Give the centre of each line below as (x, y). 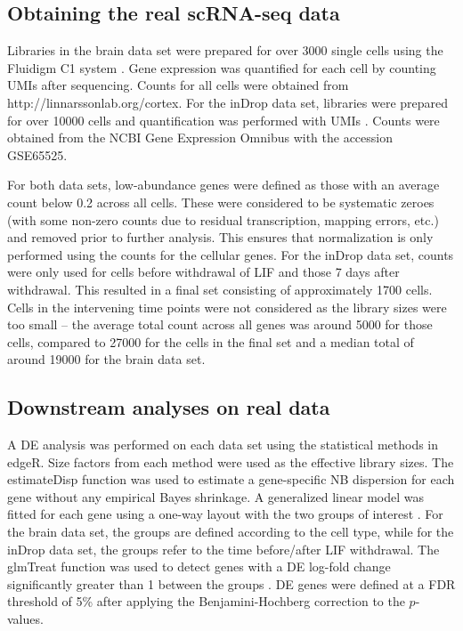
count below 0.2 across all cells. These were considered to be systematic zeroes (221, 202)
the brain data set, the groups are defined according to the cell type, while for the (231, 532)
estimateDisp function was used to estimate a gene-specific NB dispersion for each (231, 479)
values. (25, 619)
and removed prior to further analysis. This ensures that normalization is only (220, 237)
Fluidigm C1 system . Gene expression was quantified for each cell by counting (222, 67)
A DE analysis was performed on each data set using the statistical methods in (223, 445)
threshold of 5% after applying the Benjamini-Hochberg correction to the (206, 601)
